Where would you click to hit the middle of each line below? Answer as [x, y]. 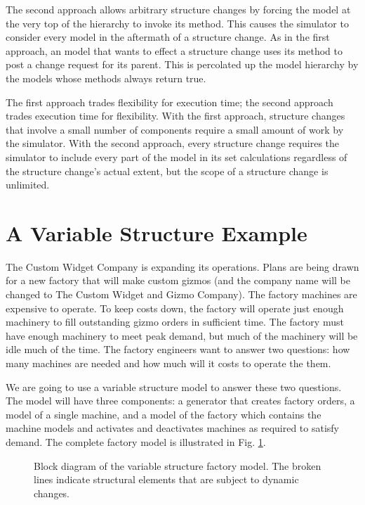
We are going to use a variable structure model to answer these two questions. [174, 386]
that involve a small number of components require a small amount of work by [175, 129]
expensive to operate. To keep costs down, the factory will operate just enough [175, 308]
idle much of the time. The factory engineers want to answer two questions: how [178, 349]
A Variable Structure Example [157, 232]
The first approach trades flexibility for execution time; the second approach [170, 102]
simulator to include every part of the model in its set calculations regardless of [177, 156]
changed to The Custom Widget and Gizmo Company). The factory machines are [181, 294]
